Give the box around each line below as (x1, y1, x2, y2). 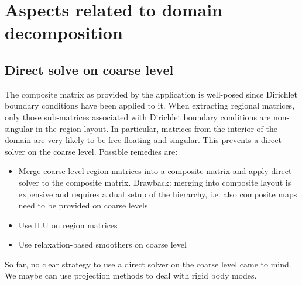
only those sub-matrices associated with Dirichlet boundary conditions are (5, 110, 271, 123)
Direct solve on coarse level (5, 60, 174, 78)
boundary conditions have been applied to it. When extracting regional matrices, (5, 99, 295, 112)
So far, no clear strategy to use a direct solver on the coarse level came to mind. (5, 258, 291, 270)
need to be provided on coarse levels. (18, 199, 150, 211)
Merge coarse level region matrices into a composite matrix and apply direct (18, 165, 292, 177)
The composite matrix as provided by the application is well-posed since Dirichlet (5, 88, 298, 100)
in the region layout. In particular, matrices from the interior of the (36, 122, 278, 134)
